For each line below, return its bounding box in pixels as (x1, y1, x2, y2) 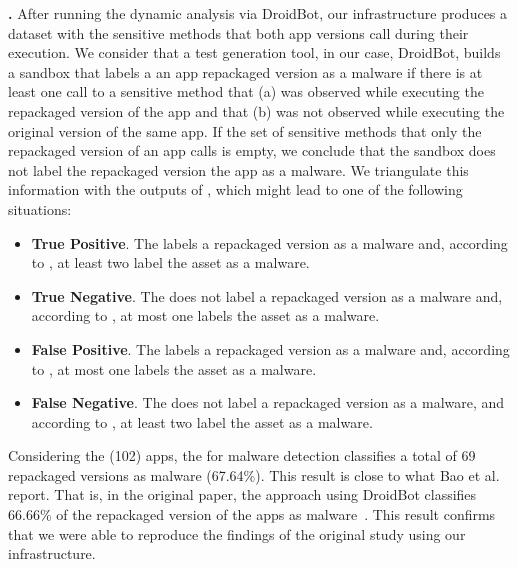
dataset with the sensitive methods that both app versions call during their (8, 22, 469, 43)
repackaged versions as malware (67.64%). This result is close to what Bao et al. (8, 464, 500, 485)
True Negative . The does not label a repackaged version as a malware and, (31, 285, 503, 306)
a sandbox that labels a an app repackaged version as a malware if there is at (8, 61, 483, 82)
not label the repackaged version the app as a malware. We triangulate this (8, 159, 469, 180)
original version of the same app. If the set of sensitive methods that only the (8, 120, 482, 141)
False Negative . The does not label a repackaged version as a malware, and (31, 392, 505, 413)
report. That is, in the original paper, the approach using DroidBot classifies (8, 484, 477, 505)
